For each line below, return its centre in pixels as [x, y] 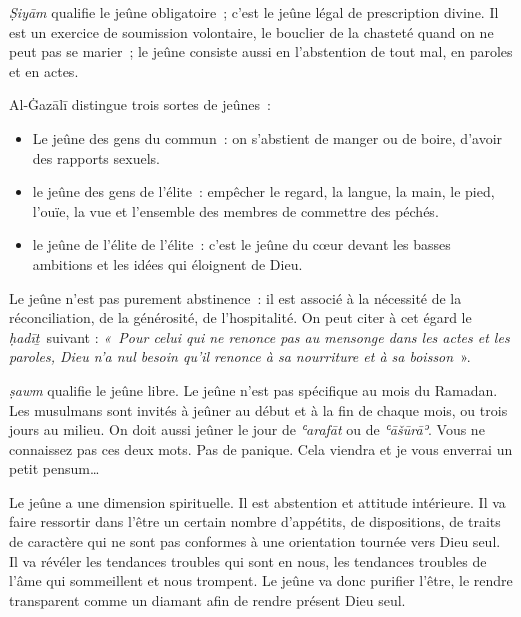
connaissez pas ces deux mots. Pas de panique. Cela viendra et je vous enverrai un [261, 448]
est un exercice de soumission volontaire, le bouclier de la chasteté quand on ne [251, 31]
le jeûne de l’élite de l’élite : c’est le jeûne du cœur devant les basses [241, 244]
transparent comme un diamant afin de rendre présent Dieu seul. [207, 599]
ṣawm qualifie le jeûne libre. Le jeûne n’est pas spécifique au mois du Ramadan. [253, 389]
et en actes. [44, 70]
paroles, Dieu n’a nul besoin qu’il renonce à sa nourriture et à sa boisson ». [240, 356]
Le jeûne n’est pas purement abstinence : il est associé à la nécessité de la [235, 297]
